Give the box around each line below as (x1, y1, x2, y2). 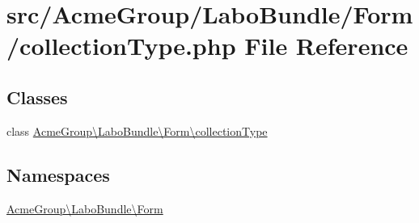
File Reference (244, 29, 408, 62)
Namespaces (6, 162, 110, 187)
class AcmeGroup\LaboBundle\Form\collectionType (6, 122, 268, 139)
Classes (6, 84, 68, 109)
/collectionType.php (6, 29, 236, 62)
